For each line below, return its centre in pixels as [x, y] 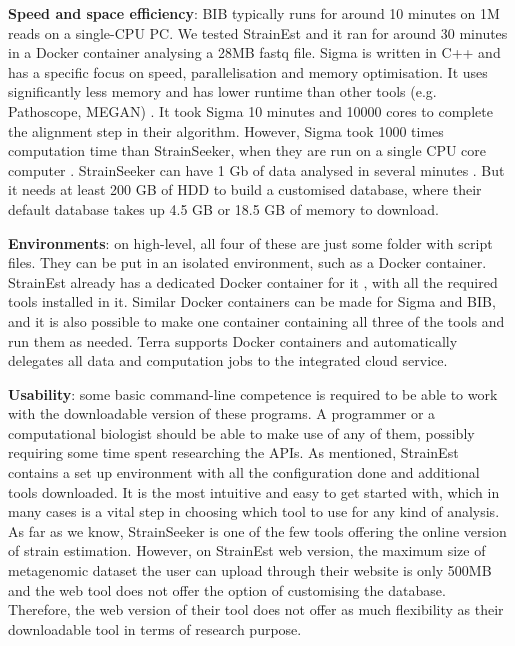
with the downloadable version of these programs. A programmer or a [222, 413]
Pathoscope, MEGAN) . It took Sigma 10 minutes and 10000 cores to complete [250, 110]
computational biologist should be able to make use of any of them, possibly [241, 432]
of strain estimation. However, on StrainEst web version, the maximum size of [247, 550]
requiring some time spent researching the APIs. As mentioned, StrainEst [233, 452]
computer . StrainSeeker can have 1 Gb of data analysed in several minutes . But [256, 169]
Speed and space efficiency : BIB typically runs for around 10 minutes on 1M [254, 13]
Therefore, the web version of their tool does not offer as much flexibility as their [256, 609]
